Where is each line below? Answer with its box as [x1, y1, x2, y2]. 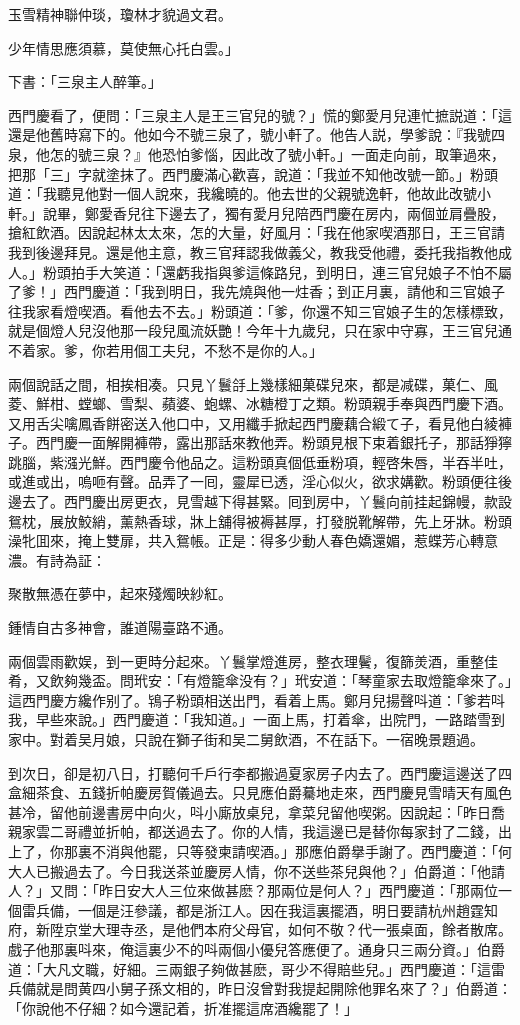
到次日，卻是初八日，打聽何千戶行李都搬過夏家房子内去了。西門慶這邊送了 [8, 762, 498, 783]
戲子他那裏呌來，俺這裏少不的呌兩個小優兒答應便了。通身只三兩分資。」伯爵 [8, 938, 505, 959]
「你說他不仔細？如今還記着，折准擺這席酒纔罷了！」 [8, 997, 358, 1018]
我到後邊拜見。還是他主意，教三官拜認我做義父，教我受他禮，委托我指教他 [8, 241, 498, 262]
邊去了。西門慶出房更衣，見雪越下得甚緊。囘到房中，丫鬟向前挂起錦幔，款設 [8, 491, 512, 512]
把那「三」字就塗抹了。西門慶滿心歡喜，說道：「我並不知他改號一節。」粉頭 [8, 163, 498, 184]
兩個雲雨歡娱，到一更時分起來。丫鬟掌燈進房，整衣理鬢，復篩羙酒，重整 [8, 650, 484, 671]
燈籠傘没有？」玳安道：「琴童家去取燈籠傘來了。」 [196, 670, 512, 691]
